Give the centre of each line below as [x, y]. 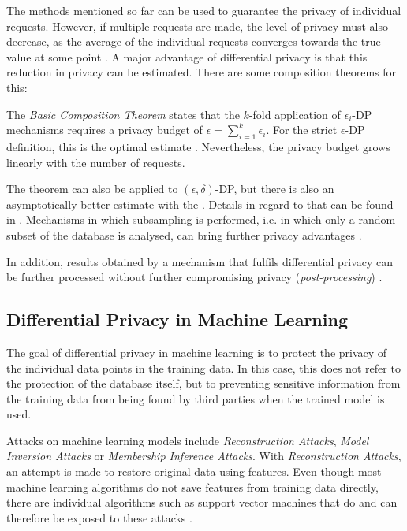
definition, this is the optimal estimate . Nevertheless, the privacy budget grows [198, 146]
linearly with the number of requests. [96, 162]
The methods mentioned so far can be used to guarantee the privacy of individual [204, 10]
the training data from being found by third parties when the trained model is [196, 398]
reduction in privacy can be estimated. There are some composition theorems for [202, 72]
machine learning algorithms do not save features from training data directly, [192, 486]
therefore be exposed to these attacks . [99, 517]
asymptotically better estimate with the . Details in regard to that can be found [200, 204]
